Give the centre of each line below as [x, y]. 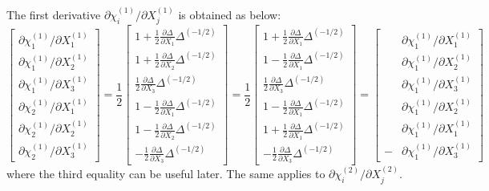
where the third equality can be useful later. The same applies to [166, 174]
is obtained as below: [230, 14]
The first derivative [54, 14]
